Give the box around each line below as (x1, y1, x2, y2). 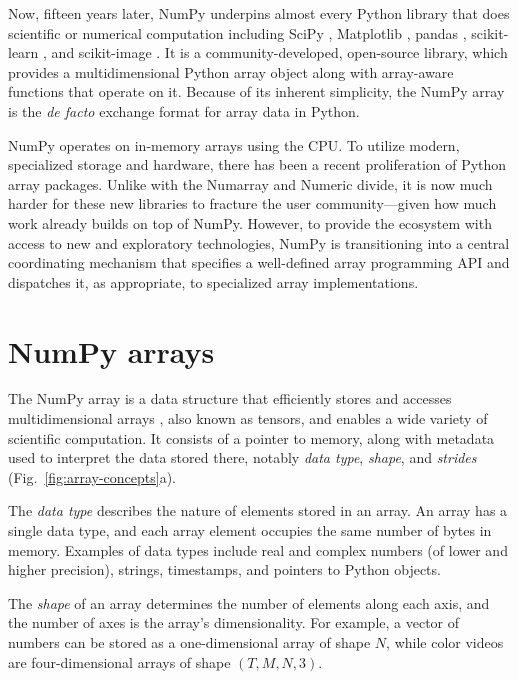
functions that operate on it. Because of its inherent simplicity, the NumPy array (8, 81, 505, 102)
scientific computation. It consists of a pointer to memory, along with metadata (8, 427, 495, 448)
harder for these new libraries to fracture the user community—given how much (8, 193, 497, 214)
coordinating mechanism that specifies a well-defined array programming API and (8, 252, 510, 273)
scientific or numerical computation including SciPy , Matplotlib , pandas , (8, 22, 467, 43)
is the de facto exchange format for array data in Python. (8, 100, 360, 121)
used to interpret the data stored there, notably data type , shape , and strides (8, 447, 477, 468)
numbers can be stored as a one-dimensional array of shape (8, 631, 371, 652)
